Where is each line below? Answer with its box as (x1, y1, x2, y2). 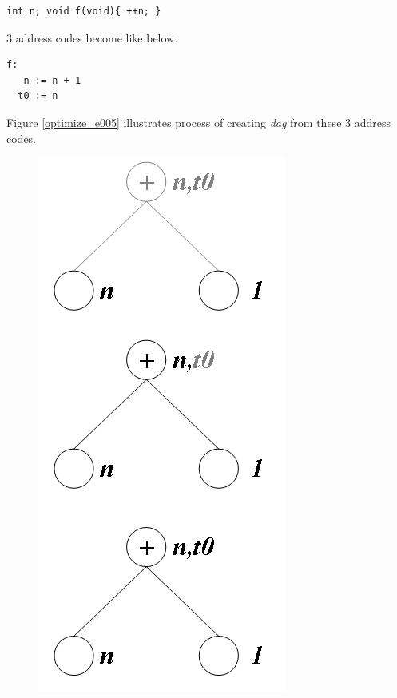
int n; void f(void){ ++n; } (6, 6, 161, 17)
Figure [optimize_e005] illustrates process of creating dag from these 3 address (6, 113, 391, 130)
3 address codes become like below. (6, 29, 178, 46)
